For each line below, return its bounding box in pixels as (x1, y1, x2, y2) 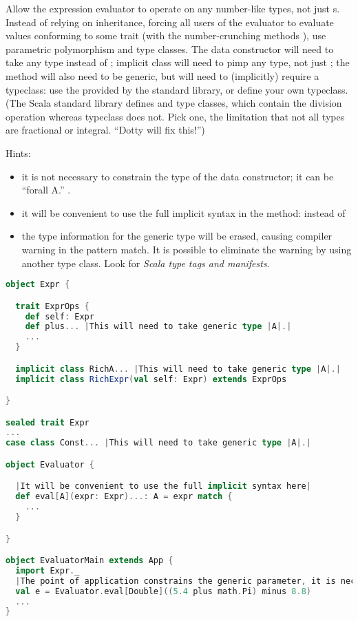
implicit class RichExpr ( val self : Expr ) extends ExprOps (15, 374, 287, 384)
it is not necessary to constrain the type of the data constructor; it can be (21, 169, 334, 183)
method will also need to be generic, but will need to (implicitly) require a (6, 68, 319, 83)
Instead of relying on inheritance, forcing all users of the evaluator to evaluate (6, 14, 334, 29)
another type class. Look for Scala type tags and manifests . (21, 255, 270, 270)
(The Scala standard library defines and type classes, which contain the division (6, 96, 342, 110)
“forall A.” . (21, 182, 71, 197)
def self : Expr (25, 311, 94, 322)
